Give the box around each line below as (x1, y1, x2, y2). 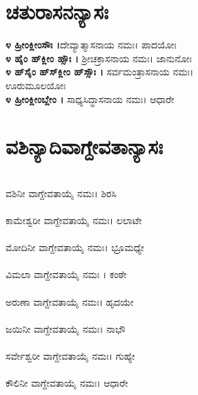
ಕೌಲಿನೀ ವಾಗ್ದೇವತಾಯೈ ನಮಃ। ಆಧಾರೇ (6, 376, 128, 390)
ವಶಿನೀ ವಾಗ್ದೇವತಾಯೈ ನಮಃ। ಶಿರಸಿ (6, 185, 117, 200)
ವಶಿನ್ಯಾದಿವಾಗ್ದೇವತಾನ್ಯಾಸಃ (6, 132, 164, 160)
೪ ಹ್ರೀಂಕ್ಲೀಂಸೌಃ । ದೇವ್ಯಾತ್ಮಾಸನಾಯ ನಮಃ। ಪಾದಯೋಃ (6, 37, 177, 52)
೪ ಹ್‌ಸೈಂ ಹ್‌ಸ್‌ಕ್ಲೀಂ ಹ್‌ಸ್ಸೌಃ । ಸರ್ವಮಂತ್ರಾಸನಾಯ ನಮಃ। (6, 64, 194, 79)
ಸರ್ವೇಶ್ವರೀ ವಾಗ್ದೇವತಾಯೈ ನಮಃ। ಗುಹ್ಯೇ (6, 348, 135, 362)
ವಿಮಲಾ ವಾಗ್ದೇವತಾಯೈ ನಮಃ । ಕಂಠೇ (6, 267, 127, 282)
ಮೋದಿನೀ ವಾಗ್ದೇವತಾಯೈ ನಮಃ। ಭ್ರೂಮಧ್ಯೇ (6, 240, 144, 255)
